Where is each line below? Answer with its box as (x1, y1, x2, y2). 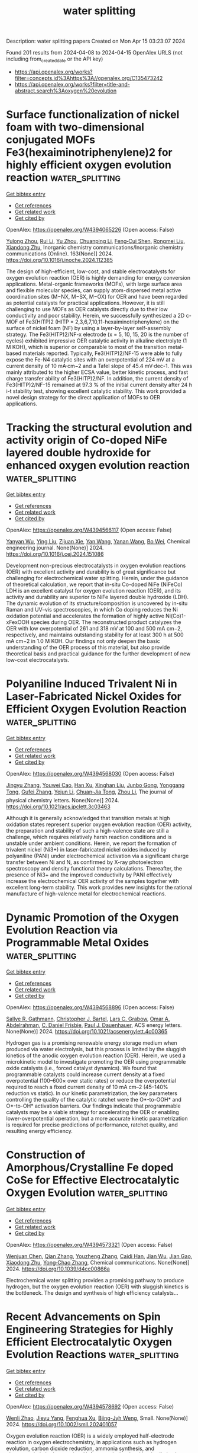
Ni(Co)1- (165, 612, 186, 619)
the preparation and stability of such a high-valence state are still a (6, 827, 170, 834)
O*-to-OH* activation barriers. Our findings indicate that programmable (6, 1102, 181, 1109)
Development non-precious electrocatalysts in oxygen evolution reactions (6, 562, 186, 569)
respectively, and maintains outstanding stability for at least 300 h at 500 (6, 631, 184, 638)
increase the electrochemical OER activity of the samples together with (6, 877, 179, 884)
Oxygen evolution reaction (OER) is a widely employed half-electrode (6, 1432, 174, 1439)
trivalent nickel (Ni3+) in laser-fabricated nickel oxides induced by (6, 846, 167, 853)
